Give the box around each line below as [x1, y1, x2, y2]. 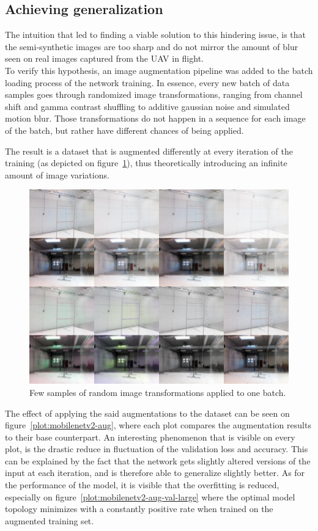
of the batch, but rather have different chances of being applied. [5, 123, 244, 136]
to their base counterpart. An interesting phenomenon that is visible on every [5, 430, 295, 443]
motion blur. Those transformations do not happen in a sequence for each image [5, 112, 306, 125]
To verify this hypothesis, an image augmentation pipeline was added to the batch [5, 64, 313, 76]
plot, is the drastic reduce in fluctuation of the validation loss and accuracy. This [5, 442, 308, 455]
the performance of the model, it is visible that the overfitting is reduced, [5, 478, 279, 491]
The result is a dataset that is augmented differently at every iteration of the [5, 144, 293, 157]
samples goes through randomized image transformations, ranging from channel [5, 88, 303, 101]
